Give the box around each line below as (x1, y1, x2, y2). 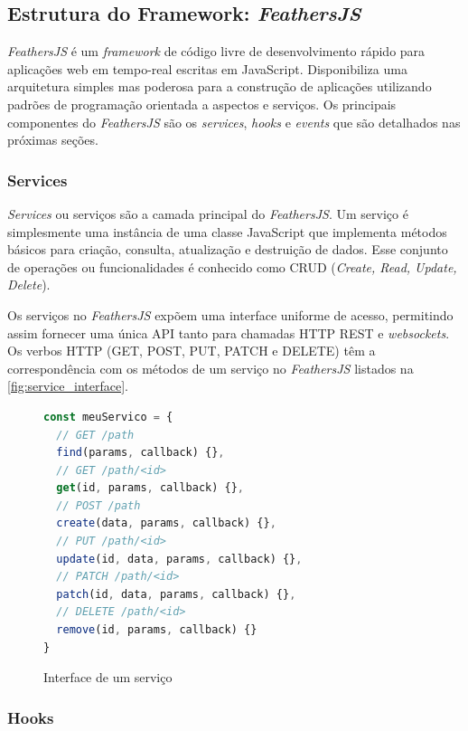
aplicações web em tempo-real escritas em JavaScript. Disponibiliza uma (7, 59, 407, 78)
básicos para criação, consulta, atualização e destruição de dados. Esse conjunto (7, 240, 448, 259)
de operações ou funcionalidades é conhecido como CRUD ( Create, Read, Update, (7, 257, 457, 276)
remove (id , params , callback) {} (56, 623, 257, 637)
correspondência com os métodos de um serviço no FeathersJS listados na (7, 358, 414, 377)
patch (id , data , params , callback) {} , (56, 587, 296, 601)
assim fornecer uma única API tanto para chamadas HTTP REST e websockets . (7, 323, 450, 342)
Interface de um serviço (43, 668, 173, 687)
